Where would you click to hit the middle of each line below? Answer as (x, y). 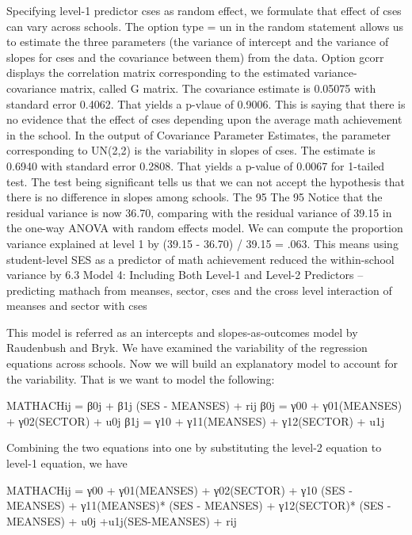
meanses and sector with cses (77, 306)
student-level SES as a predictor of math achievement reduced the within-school (200, 259)
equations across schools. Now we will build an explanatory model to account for (202, 363)
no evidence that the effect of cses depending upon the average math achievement (204, 119)
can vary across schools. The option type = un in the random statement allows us (205, 26)
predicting (31, 290)
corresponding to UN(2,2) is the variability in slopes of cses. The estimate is (191, 150)
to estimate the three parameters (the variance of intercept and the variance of (198, 42)
